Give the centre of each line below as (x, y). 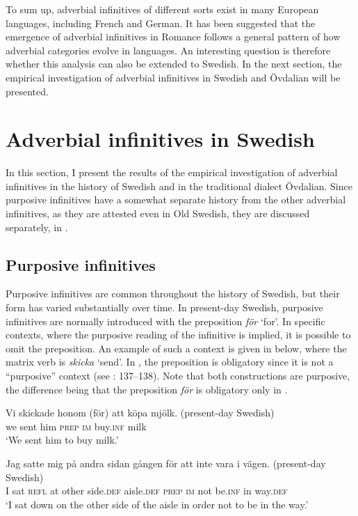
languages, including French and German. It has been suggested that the (161, 23)
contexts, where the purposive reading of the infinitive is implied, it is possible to (178, 335)
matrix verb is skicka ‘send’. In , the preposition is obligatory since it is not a (170, 362)
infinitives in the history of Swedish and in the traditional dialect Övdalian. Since (179, 186)
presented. (27, 91)
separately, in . (37, 227)
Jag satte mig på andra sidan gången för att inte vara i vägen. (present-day (166, 463)
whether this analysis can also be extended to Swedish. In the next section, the (174, 64)
